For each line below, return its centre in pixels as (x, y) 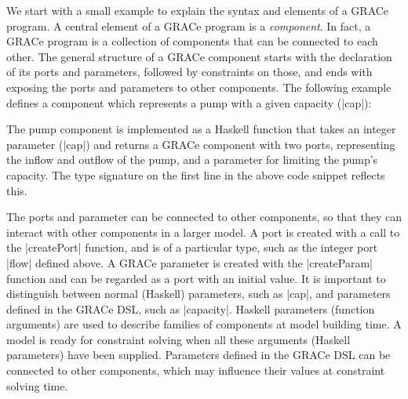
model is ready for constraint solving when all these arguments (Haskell (178, 339)
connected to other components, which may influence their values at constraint (196, 370)
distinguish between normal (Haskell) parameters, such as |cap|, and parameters (199, 294)
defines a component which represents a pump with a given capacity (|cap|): (189, 102)
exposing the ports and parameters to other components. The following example (199, 87)
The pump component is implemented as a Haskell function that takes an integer (201, 129)
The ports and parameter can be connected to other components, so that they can (204, 217)
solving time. (37, 385)
